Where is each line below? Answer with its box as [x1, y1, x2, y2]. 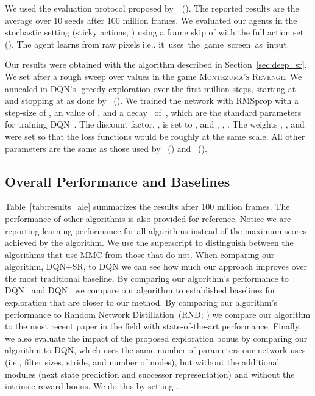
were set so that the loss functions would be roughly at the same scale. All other [5, 129, 305, 142]
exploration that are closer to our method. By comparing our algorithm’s [5, 296, 278, 309]
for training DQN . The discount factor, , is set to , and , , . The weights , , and [5, 118, 305, 131]
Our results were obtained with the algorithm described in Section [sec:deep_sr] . [5, 58, 307, 71]
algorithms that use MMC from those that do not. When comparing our [5, 248, 275, 261]
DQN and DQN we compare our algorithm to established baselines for [5, 284, 276, 297]
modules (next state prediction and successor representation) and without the [5, 367, 295, 380]
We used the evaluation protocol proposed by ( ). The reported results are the [5, 2, 299, 14]
